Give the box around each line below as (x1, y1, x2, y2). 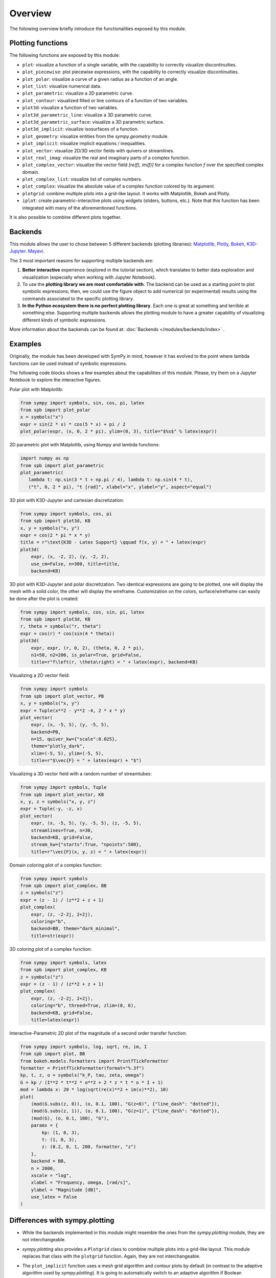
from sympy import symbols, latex (20, 960, 107, 966)
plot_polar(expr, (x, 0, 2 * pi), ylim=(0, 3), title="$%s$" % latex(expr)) (20, 428, 217, 435)
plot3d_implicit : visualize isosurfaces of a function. (22, 126, 139, 132)
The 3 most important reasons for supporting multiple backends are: (9, 257, 153, 263)
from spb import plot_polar (20, 407, 90, 413)
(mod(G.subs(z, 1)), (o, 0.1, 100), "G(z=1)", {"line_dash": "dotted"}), (31, 1108, 220, 1114)
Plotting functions (9, 39, 68, 48)
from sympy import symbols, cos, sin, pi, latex (20, 609, 145, 615)
